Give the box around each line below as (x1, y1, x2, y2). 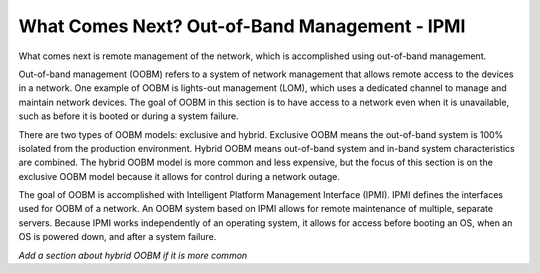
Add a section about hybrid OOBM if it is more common (18, 249, 248, 261)
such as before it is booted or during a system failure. (18, 110, 239, 122)
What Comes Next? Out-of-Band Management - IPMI (18, 15, 466, 37)
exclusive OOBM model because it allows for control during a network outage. (18, 170, 340, 182)
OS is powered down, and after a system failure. (18, 231, 217, 243)
